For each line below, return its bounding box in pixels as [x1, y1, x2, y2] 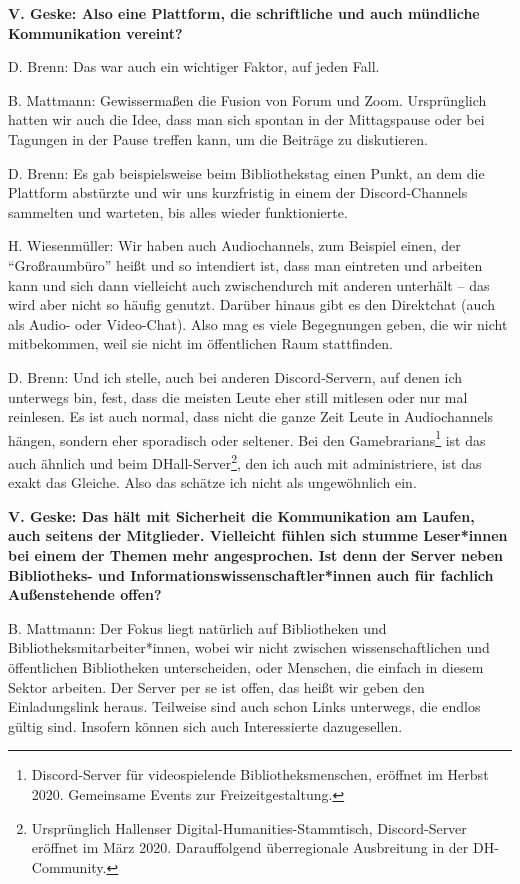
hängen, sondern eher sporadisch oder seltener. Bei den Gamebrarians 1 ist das [8, 426, 486, 450]
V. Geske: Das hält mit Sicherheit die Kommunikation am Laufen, [8, 505, 475, 526]
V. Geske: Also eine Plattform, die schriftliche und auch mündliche [8, 3, 480, 23]
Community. [31, 856, 107, 877]
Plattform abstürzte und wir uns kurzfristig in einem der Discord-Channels [8, 182, 468, 203]
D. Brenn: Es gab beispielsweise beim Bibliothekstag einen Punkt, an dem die [8, 162, 485, 183]
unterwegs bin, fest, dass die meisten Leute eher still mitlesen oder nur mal [8, 386, 468, 407]
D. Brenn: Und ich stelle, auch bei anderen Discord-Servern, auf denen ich [8, 366, 463, 387]
